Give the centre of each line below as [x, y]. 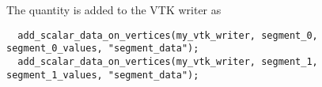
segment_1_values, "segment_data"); [103, 75]
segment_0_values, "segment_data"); [103, 49]
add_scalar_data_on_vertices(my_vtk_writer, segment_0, [168, 35]
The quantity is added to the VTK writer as [114, 9]
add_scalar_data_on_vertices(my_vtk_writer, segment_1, [168, 61]
